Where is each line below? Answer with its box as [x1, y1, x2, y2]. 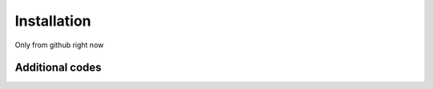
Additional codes [14, 61, 102, 75]
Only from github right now [14, 40, 104, 50]
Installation [14, 12, 91, 30]
